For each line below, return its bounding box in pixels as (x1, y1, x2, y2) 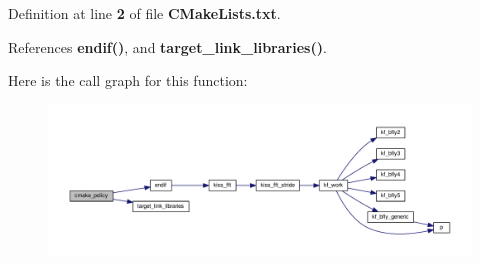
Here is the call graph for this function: (8, 70, 248, 91)
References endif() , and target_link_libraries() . (8, 36, 327, 57)
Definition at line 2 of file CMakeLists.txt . (8, 3, 281, 23)
